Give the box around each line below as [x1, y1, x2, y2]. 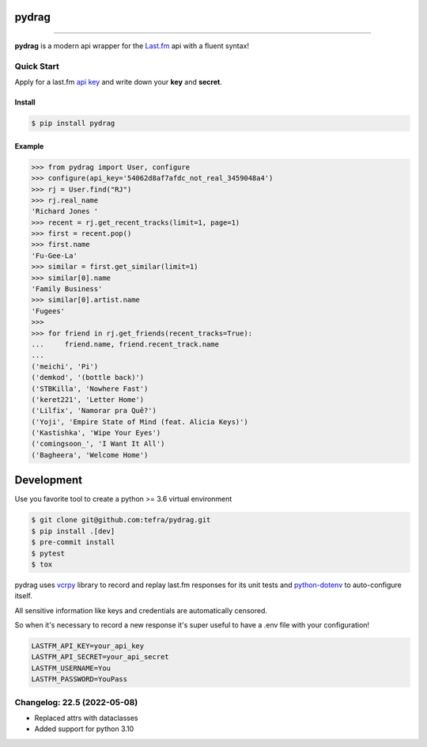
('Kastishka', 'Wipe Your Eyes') [31, 428, 161, 438]
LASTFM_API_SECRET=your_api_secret [31, 653, 169, 662]
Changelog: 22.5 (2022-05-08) [14, 696, 138, 707]
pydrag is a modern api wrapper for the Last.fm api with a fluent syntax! [14, 41, 249, 51]
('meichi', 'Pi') [31, 362, 99, 371]
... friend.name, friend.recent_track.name [31, 339, 219, 348]
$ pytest [31, 548, 66, 558]
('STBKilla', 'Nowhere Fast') [31, 384, 149, 393]
